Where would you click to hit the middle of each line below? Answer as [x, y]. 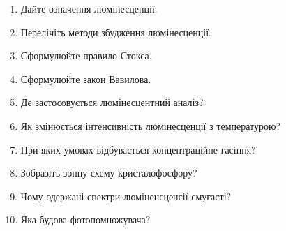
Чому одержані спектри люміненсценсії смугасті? [126, 196]
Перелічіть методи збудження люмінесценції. [116, 32]
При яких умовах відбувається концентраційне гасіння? [138, 149]
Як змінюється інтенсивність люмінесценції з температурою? [151, 125]
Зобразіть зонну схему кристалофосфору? [109, 173]
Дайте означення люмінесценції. [89, 8]
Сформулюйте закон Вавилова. [86, 79]
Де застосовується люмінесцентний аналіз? [112, 102]
